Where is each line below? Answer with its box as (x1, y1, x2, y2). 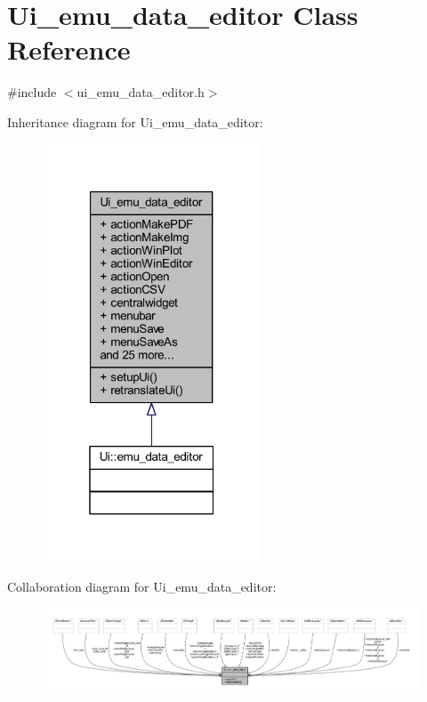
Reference (7, 31, 131, 68)
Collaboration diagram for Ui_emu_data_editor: (7, 577, 277, 596)
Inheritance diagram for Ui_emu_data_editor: (7, 112, 263, 131)
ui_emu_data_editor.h (77, 83, 205, 101)
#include (7, 83, 57, 101)
